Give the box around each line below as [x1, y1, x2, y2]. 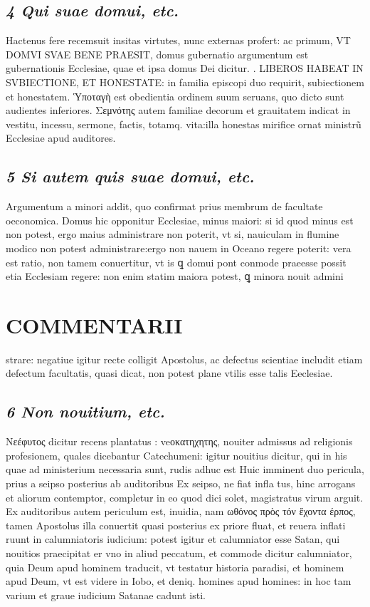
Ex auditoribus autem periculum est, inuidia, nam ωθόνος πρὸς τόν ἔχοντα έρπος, [6, 504, 356, 519]
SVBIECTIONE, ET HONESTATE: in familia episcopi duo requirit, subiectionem [6, 74, 364, 89]
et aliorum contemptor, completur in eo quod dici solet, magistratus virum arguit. [6, 489, 364, 504]
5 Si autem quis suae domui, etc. [6, 165, 255, 187]
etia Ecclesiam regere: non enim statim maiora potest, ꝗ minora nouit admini [6, 269, 344, 284]
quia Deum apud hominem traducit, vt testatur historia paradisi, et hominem [6, 559, 344, 574]
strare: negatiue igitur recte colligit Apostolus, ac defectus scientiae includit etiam [6, 351, 363, 366]
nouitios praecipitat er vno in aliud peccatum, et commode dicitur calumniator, [6, 545, 352, 560]
